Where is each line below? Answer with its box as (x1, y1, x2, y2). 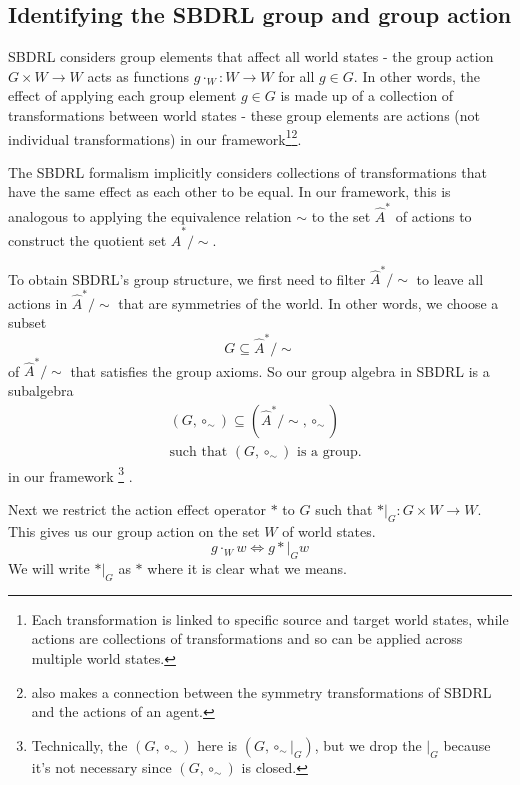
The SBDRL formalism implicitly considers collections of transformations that (8, 161, 487, 182)
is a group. (296, 444, 362, 459)
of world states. (282, 520, 376, 541)
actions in (8, 292, 68, 313)
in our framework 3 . (8, 462, 133, 486)
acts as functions (87, 65, 190, 86)
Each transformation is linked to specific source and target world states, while (31, 608, 509, 629)
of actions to (395, 205, 472, 226)
